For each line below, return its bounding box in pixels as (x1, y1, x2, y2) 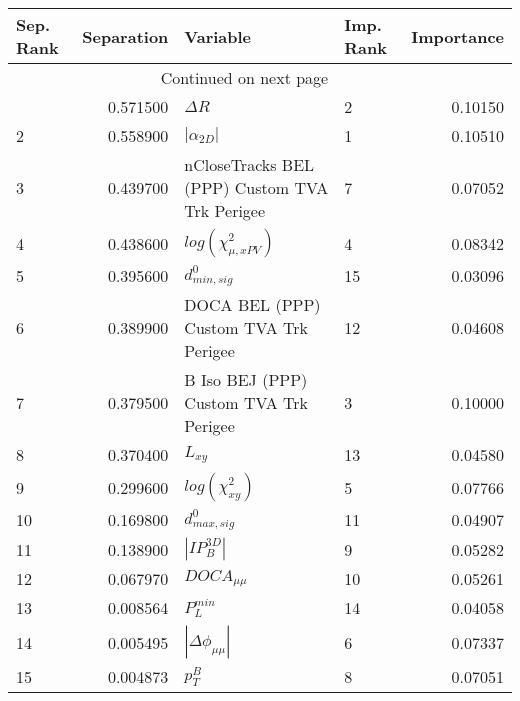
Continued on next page (160, 66, 329, 89)
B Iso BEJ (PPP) (184, 368, 308, 391)
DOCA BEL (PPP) (184, 293, 321, 316)
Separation (82, 24, 169, 48)
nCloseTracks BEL (184, 153, 315, 176)
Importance (411, 24, 504, 48)
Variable (184, 24, 252, 48)
